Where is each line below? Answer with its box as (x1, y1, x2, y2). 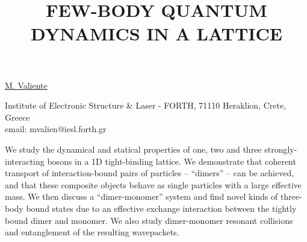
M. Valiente (5, 78, 48, 91)
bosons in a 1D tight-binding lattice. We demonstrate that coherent (47, 154, 296, 167)
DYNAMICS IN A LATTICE (31, 21, 282, 46)
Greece (5, 110, 30, 123)
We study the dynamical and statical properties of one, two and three (5, 142, 262, 155)
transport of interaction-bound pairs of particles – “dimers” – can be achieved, (5, 167, 294, 179)
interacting (5, 154, 45, 167)
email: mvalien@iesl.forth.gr (5, 123, 107, 135)
